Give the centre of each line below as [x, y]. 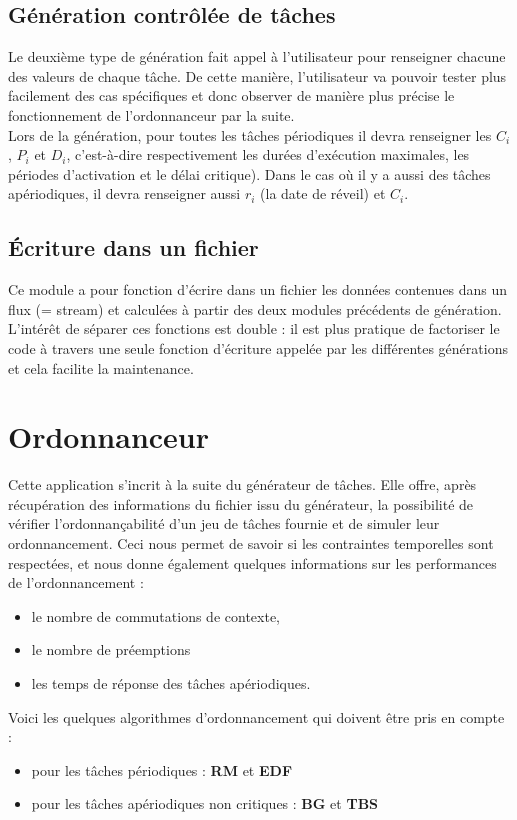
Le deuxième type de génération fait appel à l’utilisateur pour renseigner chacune [257, 56]
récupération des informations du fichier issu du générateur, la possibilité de [241, 503]
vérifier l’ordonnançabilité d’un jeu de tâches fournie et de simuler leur [224, 523]
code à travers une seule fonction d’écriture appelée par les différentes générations [258, 347]
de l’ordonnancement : [76, 582]
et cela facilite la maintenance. [101, 367]
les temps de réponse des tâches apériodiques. [171, 683]
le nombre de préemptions [111, 649]
